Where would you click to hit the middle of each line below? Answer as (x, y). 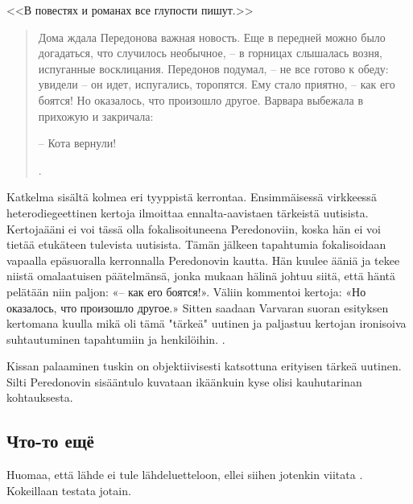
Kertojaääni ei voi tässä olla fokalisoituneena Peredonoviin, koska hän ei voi (194, 228)
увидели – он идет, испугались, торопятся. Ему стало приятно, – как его (217, 84)
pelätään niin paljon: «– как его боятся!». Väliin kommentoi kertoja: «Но (186, 291)
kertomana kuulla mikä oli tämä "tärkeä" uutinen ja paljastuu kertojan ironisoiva (206, 323)
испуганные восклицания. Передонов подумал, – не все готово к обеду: (213, 68)
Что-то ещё (50, 441)
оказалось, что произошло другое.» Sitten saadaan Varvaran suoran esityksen (198, 307)
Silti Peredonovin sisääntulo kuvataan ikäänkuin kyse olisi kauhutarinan (184, 381)
